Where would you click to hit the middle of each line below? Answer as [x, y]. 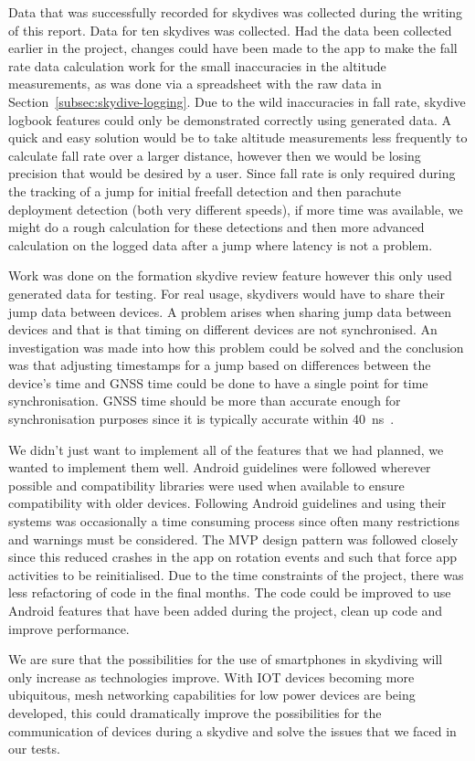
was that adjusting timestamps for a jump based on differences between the [220, 365]
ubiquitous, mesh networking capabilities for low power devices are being [212, 695]
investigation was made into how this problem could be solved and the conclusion [236, 347]
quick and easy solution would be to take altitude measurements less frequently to [238, 137]
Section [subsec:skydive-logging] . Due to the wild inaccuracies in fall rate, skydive [237, 101]
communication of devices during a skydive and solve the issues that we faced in [232, 730]
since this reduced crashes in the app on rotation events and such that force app [232, 557]
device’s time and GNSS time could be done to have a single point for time [218, 382]
